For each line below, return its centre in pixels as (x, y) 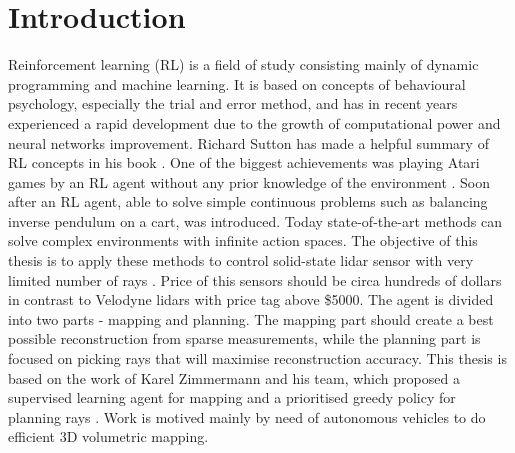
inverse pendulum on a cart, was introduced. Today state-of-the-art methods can (255, 220)
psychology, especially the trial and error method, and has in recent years (233, 103)
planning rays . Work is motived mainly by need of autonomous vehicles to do (247, 416)
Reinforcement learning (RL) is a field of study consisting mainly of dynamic (243, 64)
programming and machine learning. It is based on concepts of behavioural (237, 83)
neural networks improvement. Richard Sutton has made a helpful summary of (248, 142)
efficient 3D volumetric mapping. (108, 436)
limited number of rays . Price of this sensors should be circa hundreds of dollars (255, 279)
